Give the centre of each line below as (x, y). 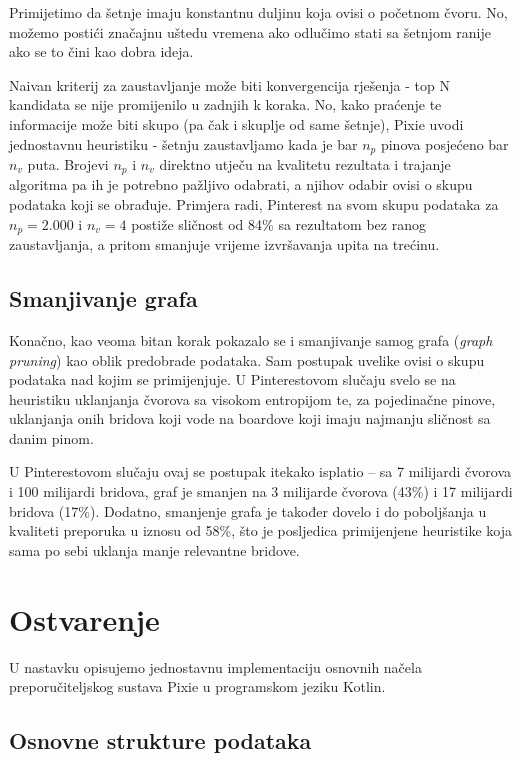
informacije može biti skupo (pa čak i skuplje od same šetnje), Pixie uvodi (236, 123)
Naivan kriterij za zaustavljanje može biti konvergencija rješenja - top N (229, 84)
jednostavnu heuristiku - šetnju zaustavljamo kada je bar (183, 143)
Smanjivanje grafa (103, 298)
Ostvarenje (84, 618)
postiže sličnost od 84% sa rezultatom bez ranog (278, 223)
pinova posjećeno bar (444, 143)
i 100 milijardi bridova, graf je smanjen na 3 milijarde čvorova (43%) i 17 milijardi (261, 491)
